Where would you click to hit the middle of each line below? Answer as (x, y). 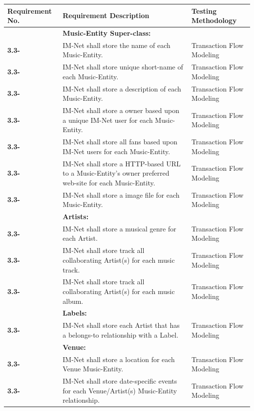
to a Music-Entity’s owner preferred (116, 173)
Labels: (75, 313)
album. (73, 301)
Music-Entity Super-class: (107, 33)
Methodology (214, 20)
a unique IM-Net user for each (108, 120)
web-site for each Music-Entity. (109, 182)
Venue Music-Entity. (93, 369)
